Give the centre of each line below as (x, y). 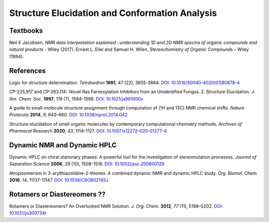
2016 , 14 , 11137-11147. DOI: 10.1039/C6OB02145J (59, 180)
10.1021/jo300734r (28, 213)
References (27, 70)
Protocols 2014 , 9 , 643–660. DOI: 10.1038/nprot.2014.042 (68, 115)
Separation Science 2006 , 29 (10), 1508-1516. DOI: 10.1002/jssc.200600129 (87, 164)
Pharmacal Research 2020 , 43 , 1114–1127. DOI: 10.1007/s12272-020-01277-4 (88, 131)
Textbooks (26, 31)
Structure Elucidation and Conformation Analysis (113, 13)
